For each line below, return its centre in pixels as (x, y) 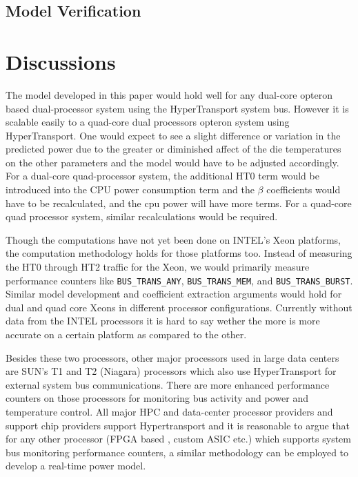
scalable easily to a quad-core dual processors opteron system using (148, 122)
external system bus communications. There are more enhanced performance (168, 384)
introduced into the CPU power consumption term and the (130, 189)
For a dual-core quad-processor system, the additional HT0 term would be (162, 176)
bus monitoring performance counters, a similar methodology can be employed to (177, 452)
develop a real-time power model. (76, 466)
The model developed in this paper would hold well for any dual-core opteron (169, 94)
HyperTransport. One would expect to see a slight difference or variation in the (173, 135)
